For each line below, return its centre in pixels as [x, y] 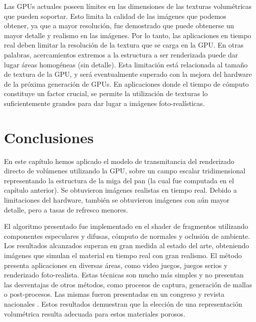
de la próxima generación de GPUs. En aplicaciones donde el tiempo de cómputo [127, 83]
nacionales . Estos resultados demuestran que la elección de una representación [123, 303]
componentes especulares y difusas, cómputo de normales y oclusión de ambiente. [127, 236]
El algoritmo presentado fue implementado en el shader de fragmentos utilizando [126, 226]
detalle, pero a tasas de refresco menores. [66, 209]
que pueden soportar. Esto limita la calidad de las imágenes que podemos [115, 16]
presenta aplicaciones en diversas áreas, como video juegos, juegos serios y [116, 265]
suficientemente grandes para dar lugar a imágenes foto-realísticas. [105, 103]
